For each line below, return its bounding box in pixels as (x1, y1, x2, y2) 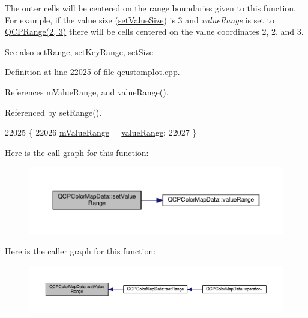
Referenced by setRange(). (5, 106, 102, 118)
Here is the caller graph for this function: (5, 244, 156, 257)
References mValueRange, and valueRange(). (5, 85, 169, 98)
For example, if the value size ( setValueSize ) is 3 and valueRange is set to (5, 13, 275, 26)
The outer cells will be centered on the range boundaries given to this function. (5, 2, 296, 14)
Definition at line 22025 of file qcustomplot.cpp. (5, 65, 180, 78)
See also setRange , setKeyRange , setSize (5, 45, 153, 58)
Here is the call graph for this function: (5, 146, 149, 158)
